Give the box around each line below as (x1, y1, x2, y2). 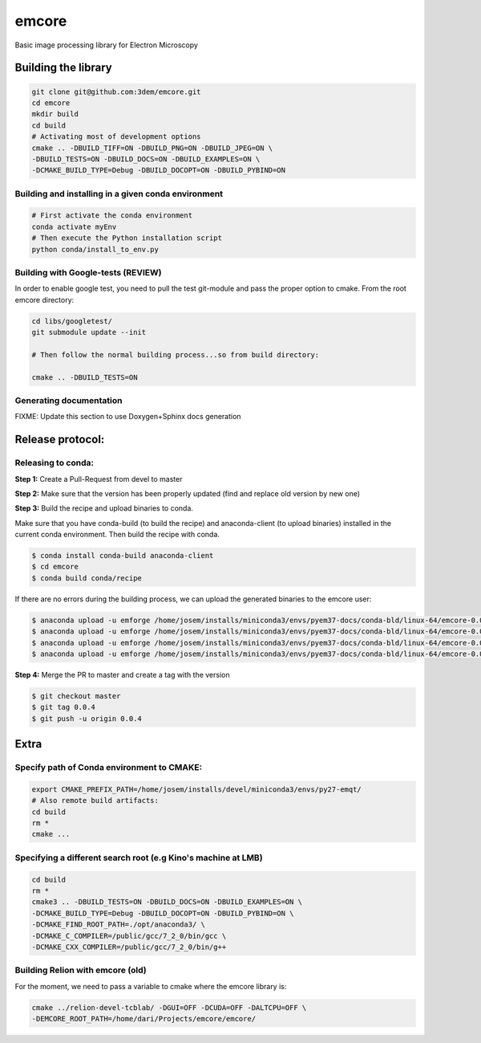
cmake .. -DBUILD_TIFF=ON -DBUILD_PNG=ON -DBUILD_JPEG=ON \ (31, 143, 273, 153)
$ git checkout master (31, 691, 121, 700)
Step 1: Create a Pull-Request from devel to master (14, 474, 183, 483)
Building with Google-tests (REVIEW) (14, 267, 162, 278)
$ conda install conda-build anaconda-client (31, 551, 214, 560)
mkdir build (31, 109, 79, 119)
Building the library (14, 61, 112, 75)
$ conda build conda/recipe (31, 573, 142, 582)
